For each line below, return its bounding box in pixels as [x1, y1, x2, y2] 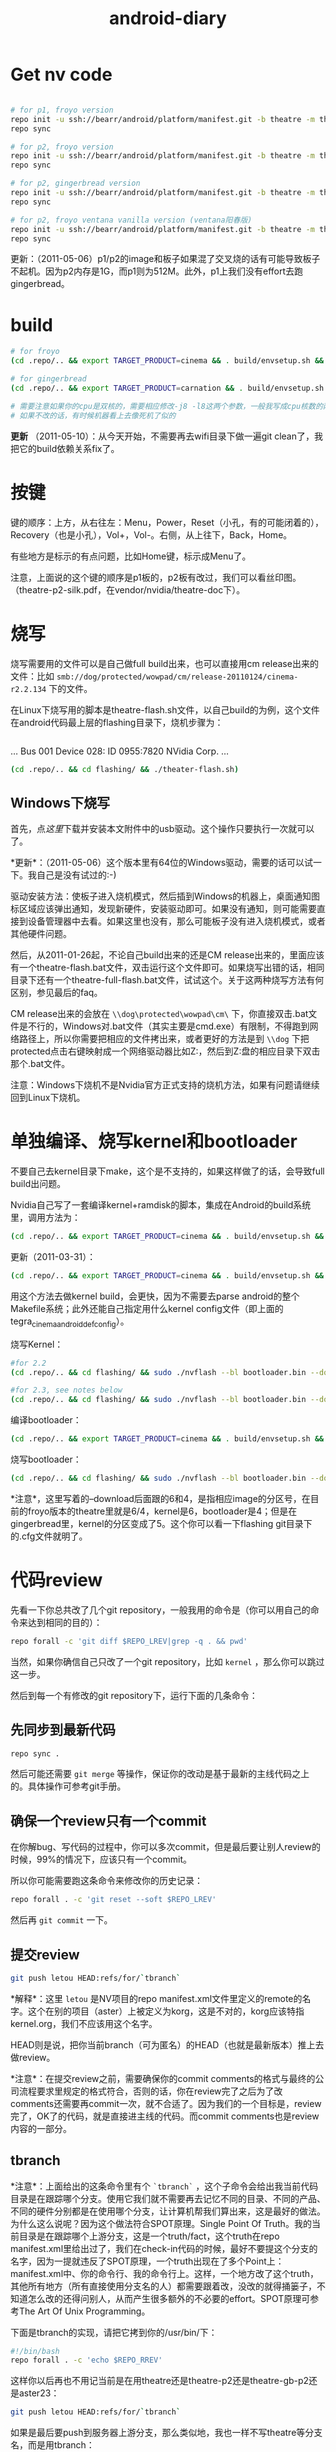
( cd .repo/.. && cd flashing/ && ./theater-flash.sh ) [10, 764, 240, 774]
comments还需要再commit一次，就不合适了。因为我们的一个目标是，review [10, 2097, 322, 2109]
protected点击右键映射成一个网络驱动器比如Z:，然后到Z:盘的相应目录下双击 [10, 1045, 321, 1057]
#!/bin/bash [10, 2346, 60, 2356]
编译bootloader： [10, 1414, 82, 1426]
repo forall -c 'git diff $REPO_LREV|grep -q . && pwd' [10, 1636, 248, 1646]
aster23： [18, 2387, 60, 2399]
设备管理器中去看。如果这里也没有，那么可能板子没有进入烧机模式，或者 [27, 915, 326, 927]
